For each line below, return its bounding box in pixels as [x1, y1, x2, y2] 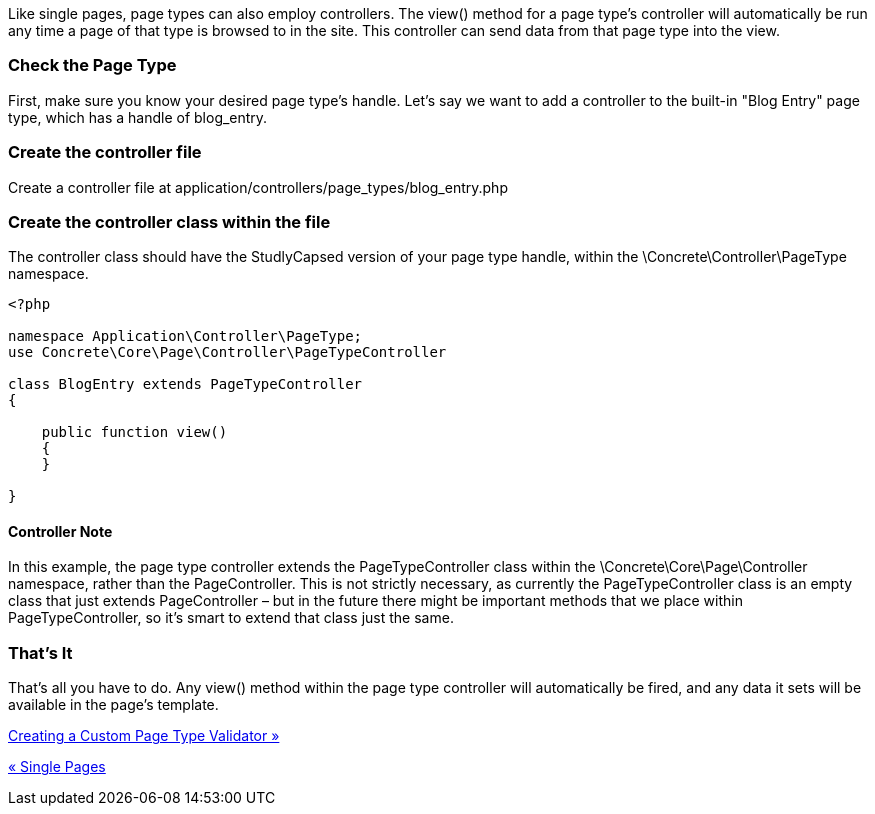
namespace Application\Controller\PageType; [8, 328, 363, 345]
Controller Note [8, 522, 113, 540]
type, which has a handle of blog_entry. [8, 108, 268, 126]
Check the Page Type [8, 55, 177, 76]
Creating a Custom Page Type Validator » [8, 727, 280, 745]
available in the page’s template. [8, 696, 219, 714]
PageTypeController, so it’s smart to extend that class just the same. [8, 609, 454, 627]
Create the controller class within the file [8, 211, 331, 232]
